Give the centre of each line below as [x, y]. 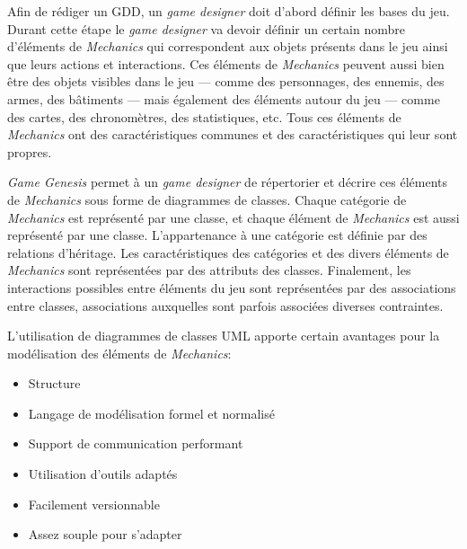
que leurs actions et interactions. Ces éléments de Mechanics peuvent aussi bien [226, 63]
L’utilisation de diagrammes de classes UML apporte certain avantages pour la [224, 336]
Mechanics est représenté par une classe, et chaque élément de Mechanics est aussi [233, 217]
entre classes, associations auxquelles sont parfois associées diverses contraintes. [225, 305]
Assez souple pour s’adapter [105, 534]
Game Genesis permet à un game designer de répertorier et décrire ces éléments [227, 182]
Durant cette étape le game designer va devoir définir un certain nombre [206, 28]
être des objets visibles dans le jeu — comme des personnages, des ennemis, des [226, 81]
